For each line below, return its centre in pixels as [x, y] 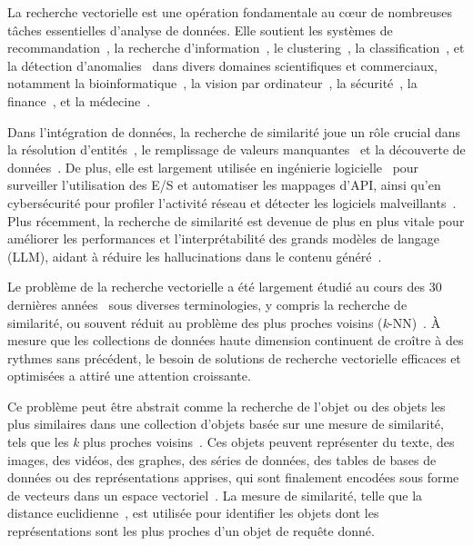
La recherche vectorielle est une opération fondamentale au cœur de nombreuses [230, 12]
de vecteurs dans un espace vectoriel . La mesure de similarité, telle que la [215, 495]
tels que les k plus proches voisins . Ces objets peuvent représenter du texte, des [231, 442]
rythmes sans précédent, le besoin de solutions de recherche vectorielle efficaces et [234, 357]
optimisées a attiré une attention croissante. [129, 376]
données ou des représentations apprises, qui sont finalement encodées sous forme [233, 477]
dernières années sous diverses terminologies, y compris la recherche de [207, 304]
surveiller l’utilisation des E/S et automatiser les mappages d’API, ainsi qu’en [224, 185]
